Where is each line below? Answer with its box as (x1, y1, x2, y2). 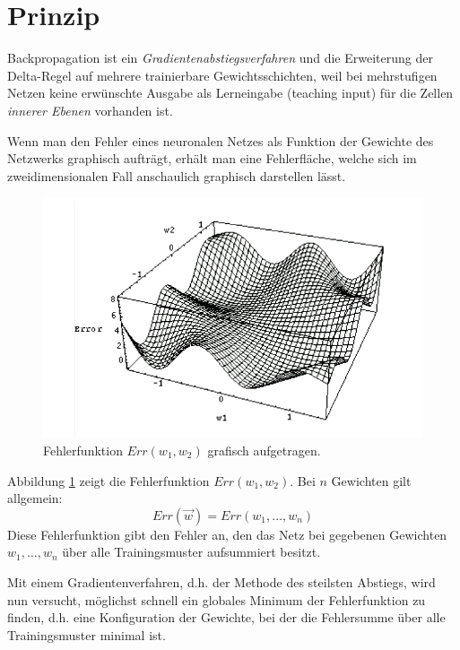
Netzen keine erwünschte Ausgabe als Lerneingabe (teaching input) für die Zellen (7, 83, 454, 102)
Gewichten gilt (331, 471, 412, 490)
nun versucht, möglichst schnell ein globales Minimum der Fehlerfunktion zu (7, 590, 426, 609)
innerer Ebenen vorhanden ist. (7, 100, 173, 119)
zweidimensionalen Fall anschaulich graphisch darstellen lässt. (7, 166, 346, 185)
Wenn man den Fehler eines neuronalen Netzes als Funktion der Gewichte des (7, 131, 434, 150)
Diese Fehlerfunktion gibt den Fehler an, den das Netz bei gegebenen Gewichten (7, 524, 447, 543)
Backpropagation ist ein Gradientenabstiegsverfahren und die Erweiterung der (7, 48, 433, 67)
